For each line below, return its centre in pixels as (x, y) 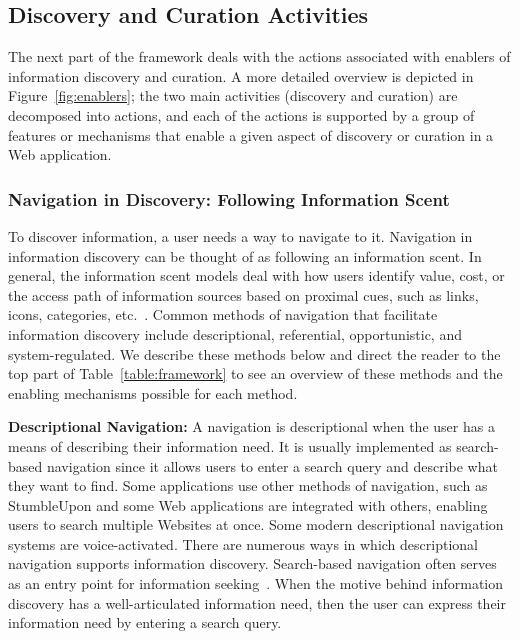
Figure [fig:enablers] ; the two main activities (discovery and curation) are (233, 95)
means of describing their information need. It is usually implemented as (230, 445)
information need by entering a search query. (145, 622)
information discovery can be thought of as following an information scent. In (245, 255)
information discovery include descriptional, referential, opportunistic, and (235, 333)
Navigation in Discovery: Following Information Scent (229, 198)
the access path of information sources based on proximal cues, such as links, (243, 294)
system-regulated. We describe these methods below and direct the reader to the (254, 353)
